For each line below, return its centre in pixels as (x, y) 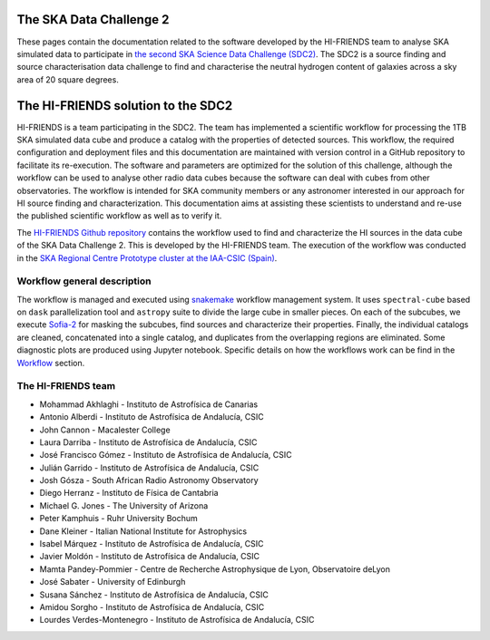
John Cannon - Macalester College (105, 430)
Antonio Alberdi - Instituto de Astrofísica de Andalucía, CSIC (152, 417)
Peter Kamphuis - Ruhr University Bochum (119, 519)
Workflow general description (84, 281)
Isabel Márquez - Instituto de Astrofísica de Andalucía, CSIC (152, 544)
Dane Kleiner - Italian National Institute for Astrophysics (143, 531)
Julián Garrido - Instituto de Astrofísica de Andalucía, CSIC (149, 468)
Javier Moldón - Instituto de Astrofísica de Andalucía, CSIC (150, 557)
